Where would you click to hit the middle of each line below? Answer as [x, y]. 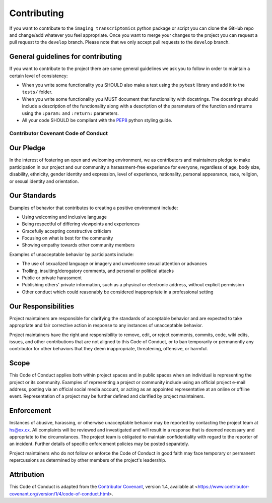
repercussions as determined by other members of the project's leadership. [88, 460]
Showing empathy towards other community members [78, 245]
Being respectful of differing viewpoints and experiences [81, 224]
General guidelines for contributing [66, 57]
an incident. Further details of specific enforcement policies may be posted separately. [99, 444]
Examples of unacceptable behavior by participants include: [72, 254]
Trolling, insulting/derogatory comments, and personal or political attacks [98, 271]
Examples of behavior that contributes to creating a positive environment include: [94, 208]
